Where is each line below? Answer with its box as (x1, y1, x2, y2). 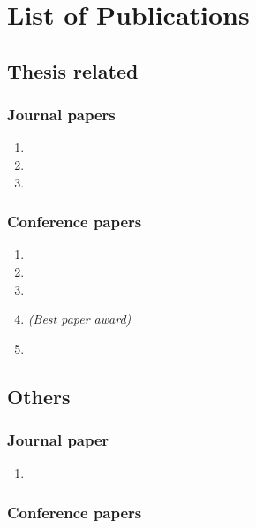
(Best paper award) (27, 310, 132, 328)
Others (7, 382, 71, 409)
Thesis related (7, 57, 139, 84)
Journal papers (7, 103, 116, 126)
